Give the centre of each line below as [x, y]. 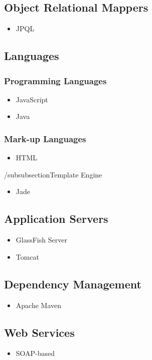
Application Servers [56, 219]
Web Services [39, 332]
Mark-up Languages [45, 138]
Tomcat [28, 256]
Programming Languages [55, 80]
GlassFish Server [41, 240]
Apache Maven [39, 305]
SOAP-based [35, 353]
